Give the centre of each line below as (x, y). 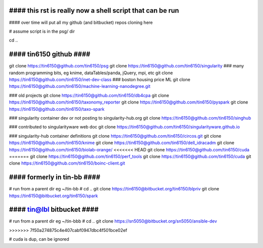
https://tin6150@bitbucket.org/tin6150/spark (54, 196)
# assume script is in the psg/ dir (42, 31)
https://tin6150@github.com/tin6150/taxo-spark (57, 109)
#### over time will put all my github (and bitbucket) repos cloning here (81, 22)
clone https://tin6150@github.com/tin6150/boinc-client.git (67, 163)
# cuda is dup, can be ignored (39, 239)
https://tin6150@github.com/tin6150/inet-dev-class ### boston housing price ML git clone (100, 79)
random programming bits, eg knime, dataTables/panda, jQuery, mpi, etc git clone (91, 73)
